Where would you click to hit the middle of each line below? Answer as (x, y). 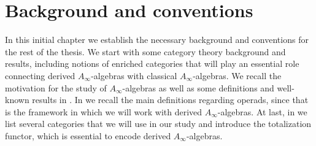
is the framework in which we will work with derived (104, 111)
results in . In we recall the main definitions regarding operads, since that (170, 100)
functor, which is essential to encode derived (88, 135)
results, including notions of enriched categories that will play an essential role (152, 63)
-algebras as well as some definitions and (198, 87)
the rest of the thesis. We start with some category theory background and (145, 51)
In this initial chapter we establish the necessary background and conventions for (157, 40)
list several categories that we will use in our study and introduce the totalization (158, 124)
